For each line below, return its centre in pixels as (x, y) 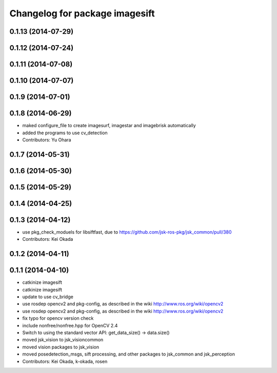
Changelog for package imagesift (82, 13)
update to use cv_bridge (48, 297)
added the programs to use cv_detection (65, 133)
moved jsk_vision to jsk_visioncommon (63, 340)
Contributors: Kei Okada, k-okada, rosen (65, 361)
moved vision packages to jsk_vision (61, 347)
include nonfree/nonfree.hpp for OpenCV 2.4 (70, 325)
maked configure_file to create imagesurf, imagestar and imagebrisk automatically (109, 126)
